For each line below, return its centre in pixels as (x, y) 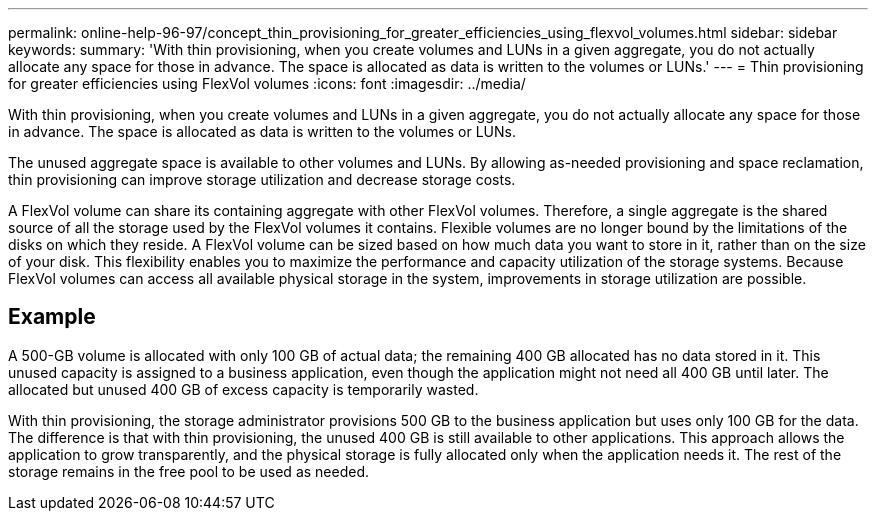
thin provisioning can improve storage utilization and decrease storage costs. (262, 179)
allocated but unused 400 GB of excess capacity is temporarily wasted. (243, 389)
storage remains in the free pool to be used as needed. (188, 471)
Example (52, 317)
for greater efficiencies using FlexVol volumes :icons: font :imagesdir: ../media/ (267, 83)
